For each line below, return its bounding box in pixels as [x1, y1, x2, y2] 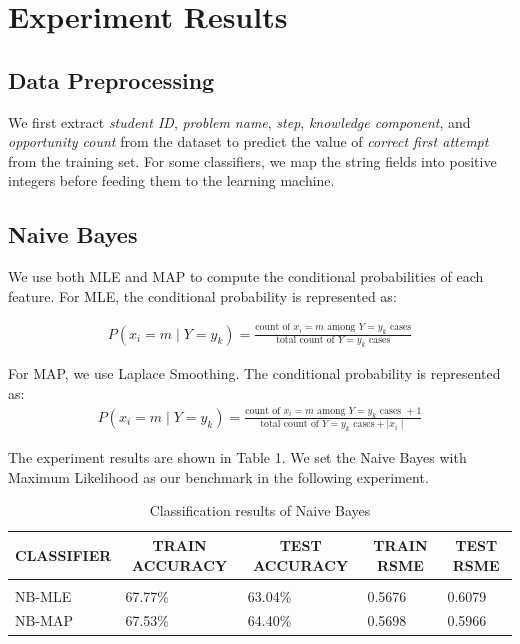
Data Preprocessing [8, 64, 215, 95]
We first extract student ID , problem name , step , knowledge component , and [8, 111, 471, 132]
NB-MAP [15, 610, 73, 631]
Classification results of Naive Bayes [149, 500, 371, 521]
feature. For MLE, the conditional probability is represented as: [8, 285, 397, 306]
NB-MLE [15, 585, 72, 606]
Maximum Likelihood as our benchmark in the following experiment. [8, 466, 429, 487]
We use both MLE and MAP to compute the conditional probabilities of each [8, 266, 484, 287]
